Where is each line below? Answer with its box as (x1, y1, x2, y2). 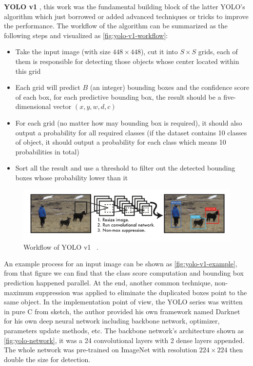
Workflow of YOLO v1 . (23, 242, 98, 252)
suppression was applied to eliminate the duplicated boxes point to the (36, 287, 247, 297)
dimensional (15, 101, 51, 111)
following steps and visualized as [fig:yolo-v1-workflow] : (4, 30, 168, 40)
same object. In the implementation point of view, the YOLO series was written (4, 297, 243, 307)
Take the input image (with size (15, 46, 111, 57)
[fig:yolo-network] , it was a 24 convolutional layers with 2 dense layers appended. (4, 335, 245, 345)
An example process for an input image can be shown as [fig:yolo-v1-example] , (4, 258, 237, 268)
